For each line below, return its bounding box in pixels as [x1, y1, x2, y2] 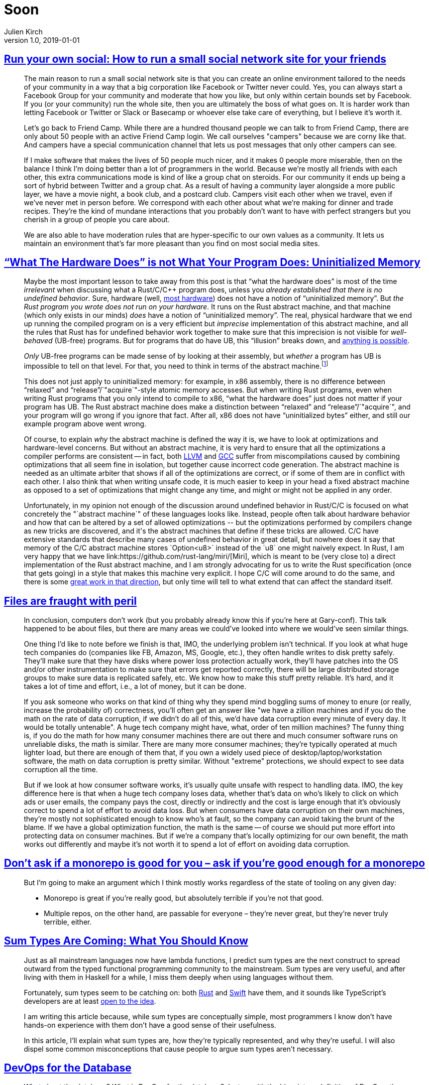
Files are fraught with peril [4, 594, 137, 607]
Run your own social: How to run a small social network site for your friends [4, 53, 386, 66]
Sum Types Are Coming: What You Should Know [4, 935, 248, 948]
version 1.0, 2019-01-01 [4, 35, 80, 44]
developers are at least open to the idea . [24, 996, 156, 1005]
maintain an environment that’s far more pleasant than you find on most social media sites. [24, 239, 320, 248]
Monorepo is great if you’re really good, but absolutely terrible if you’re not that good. [44, 893, 324, 902]
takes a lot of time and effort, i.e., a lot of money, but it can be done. [24, 681, 246, 690]
